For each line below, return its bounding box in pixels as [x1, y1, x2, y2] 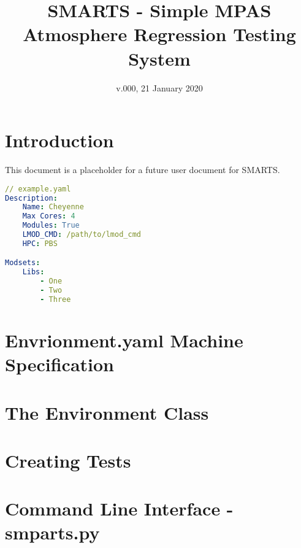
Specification [5, 352, 114, 377]
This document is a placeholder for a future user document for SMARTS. [5, 163, 280, 176]
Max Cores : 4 [22, 212, 75, 221]
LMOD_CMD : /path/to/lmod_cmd [22, 230, 141, 239]
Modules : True [22, 221, 80, 230]
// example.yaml [5, 184, 71, 193]
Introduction [5, 128, 114, 153]
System [128, 45, 191, 71]
